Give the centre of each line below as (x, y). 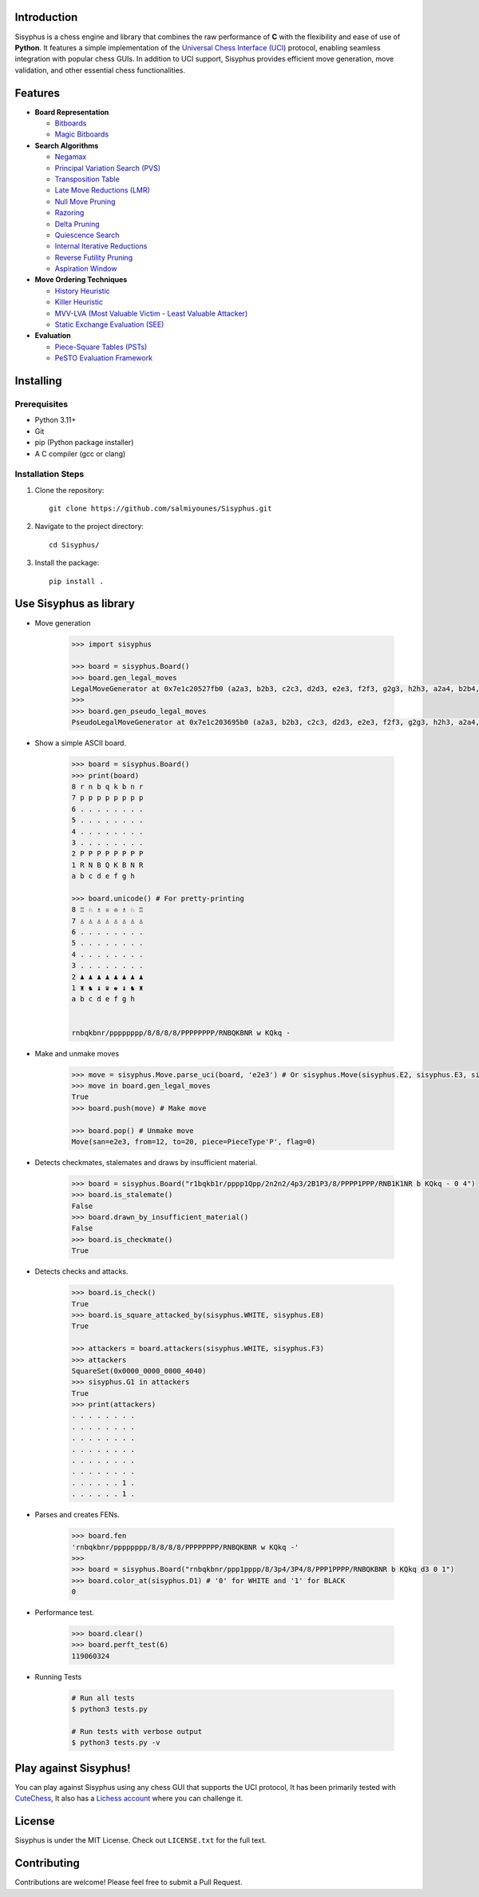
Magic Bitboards (82, 134)
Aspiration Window (86, 268)
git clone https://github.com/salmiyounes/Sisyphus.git (160, 509)
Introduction (46, 17)
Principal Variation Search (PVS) (108, 168)
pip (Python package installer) (84, 443)
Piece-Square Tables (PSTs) (101, 347)
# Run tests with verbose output (137, 1732)
